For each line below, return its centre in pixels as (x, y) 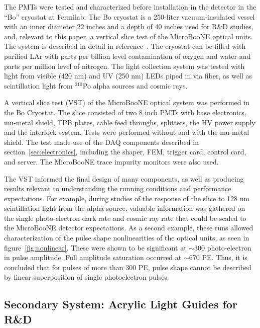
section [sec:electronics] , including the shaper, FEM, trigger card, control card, (125, 152)
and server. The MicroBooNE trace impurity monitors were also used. (111, 161)
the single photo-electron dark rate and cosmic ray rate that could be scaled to (125, 218)
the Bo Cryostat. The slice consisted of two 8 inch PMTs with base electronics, (125, 112)
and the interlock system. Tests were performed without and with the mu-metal (127, 132)
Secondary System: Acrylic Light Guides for (121, 304)
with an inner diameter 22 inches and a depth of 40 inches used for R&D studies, (129, 26)
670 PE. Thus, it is (218, 257)
